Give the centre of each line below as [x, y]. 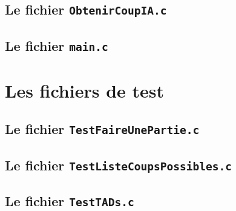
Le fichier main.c [57, 45]
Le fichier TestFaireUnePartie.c [102, 129]
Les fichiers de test [85, 90]
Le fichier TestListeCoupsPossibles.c [118, 165]
